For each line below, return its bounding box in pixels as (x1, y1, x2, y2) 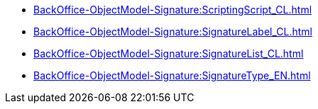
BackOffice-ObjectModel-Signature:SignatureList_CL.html (33, 47, 304, 59)
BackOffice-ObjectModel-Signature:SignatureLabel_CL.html (33, 25, 312, 38)
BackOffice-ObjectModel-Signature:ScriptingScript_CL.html (33, 4, 312, 16)
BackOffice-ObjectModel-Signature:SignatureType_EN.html (33, 69, 311, 81)
